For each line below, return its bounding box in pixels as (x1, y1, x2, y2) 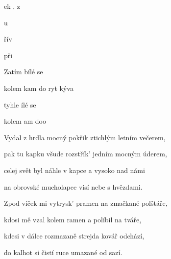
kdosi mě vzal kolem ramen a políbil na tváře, (4, 214, 142, 224)
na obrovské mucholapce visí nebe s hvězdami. (4, 181, 143, 192)
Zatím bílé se (4, 66, 43, 77)
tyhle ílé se (4, 99, 36, 109)
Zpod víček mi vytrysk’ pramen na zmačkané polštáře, (4, 198, 168, 208)
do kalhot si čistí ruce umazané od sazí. (4, 247, 122, 257)
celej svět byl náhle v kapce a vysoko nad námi (4, 165, 145, 175)
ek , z (4, 1, 21, 11)
